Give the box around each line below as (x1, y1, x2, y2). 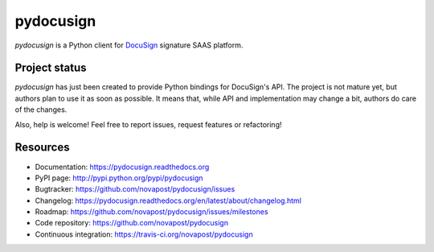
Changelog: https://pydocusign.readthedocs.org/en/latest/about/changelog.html (35, 196, 301, 205)
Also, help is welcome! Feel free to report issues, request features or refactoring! (14, 119, 282, 129)
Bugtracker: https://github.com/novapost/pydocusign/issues (35, 184, 235, 194)
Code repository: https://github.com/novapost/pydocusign (35, 218, 229, 228)
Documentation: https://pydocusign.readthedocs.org (35, 162, 210, 171)
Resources (14, 141, 70, 155)
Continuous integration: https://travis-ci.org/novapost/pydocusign (35, 229, 253, 239)
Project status (14, 61, 88, 75)
